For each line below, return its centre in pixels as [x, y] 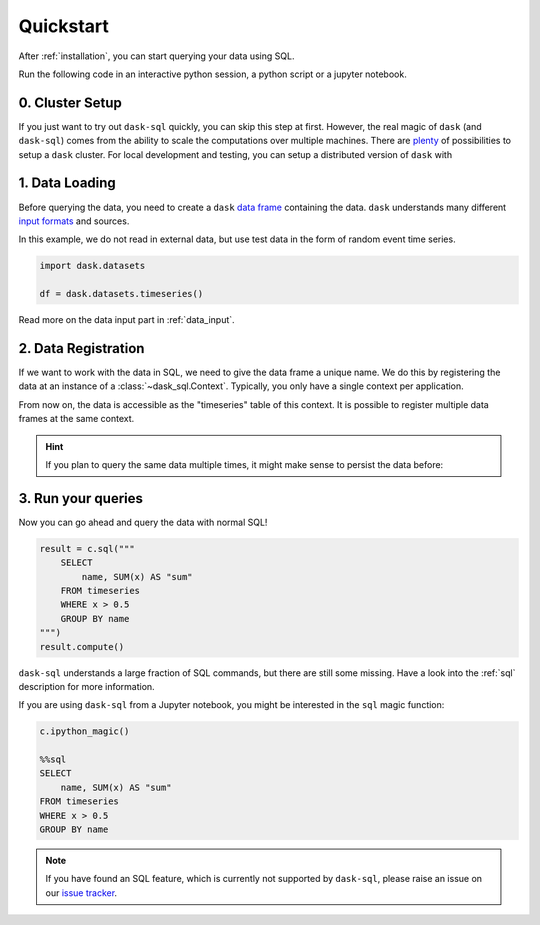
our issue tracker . [81, 892]
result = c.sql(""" [87, 548]
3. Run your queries [81, 498]
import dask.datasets [92, 266]
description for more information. [86, 686]
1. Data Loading [67, 183]
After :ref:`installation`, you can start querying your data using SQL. [156, 56]
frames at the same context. [76, 419]
